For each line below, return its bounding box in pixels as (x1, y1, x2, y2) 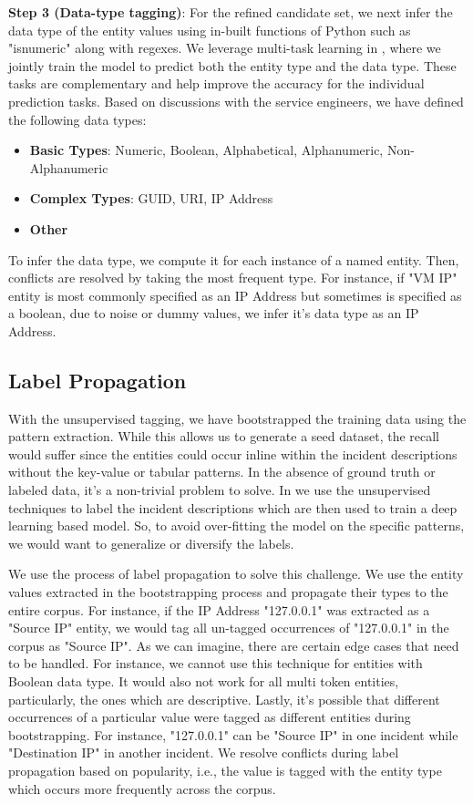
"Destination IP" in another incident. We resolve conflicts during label (8, 743, 399, 762)
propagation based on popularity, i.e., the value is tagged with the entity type (8, 760, 442, 779)
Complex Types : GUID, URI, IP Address (29, 189, 273, 208)
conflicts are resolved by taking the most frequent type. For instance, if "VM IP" (8, 268, 458, 287)
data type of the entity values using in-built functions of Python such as (8, 20, 411, 39)
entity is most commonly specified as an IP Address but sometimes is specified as (8, 285, 462, 304)
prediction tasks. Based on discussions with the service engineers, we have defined (8, 91, 464, 110)
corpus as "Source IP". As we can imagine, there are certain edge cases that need (8, 635, 459, 655)
